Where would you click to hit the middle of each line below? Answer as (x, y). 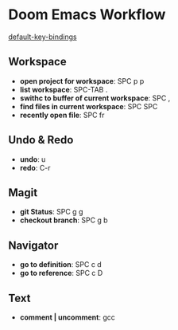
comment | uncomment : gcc (67, 317)
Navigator (33, 245)
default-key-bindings (43, 37)
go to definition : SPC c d (60, 265)
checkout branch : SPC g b (64, 220)
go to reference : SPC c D (61, 273)
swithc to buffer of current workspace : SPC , (95, 98)
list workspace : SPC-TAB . (64, 89)
